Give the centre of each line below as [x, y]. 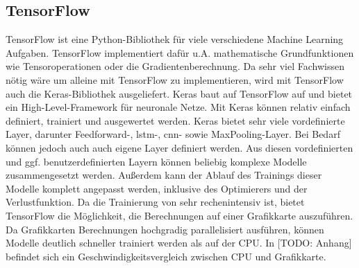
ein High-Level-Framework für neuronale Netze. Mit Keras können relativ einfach [178, 107]
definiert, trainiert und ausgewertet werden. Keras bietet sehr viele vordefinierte [175, 120]
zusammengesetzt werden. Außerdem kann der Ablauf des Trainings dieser [164, 175]
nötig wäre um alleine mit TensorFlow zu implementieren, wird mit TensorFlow [175, 79]
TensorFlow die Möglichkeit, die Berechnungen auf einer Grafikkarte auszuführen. [179, 215]
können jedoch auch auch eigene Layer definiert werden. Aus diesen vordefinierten [179, 147]
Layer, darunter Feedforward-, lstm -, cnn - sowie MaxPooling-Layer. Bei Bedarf [173, 134]
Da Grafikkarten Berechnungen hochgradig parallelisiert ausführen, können [165, 229]
